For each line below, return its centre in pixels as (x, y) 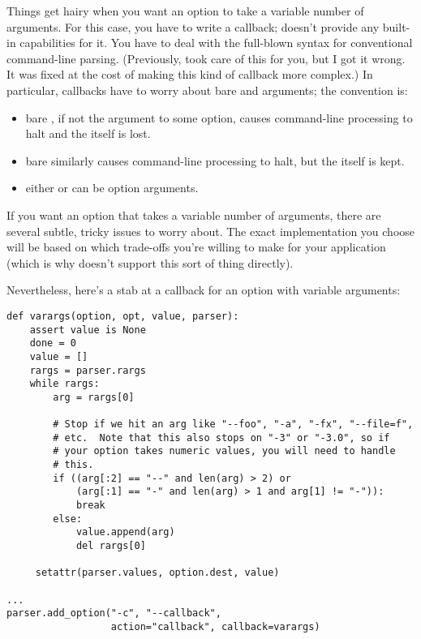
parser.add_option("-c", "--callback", (114, 613)
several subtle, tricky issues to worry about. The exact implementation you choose (211, 231)
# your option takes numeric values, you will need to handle (224, 451)
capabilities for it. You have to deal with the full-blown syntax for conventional (216, 43)
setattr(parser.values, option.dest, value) (157, 573)
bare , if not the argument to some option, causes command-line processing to (219, 117)
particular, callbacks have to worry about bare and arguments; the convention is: (207, 90)
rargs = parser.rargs (88, 370)
